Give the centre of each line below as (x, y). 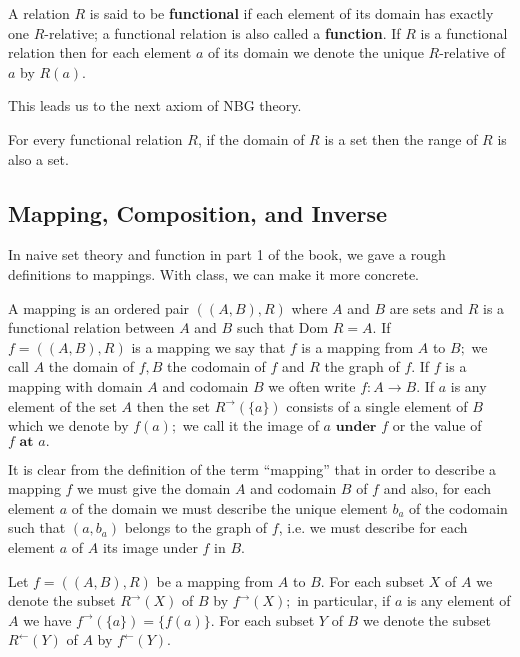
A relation (39, 13)
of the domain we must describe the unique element (229, 507)
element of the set (62, 405)
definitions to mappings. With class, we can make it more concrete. (214, 273)
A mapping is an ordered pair (99, 307)
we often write (312, 385)
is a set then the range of (401, 138)
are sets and (426, 307)
